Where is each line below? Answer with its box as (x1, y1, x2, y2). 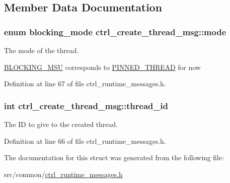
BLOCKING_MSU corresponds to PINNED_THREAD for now (4, 61, 201, 72)
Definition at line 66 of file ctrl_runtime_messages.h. (4, 135, 166, 146)
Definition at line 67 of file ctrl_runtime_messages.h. (4, 78, 166, 89)
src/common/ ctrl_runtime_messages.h (4, 169, 123, 179)
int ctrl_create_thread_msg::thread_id (4, 99, 168, 112)
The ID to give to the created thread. (4, 119, 118, 129)
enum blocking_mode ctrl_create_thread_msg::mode (4, 25, 227, 38)
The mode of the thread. (4, 45, 79, 55)
